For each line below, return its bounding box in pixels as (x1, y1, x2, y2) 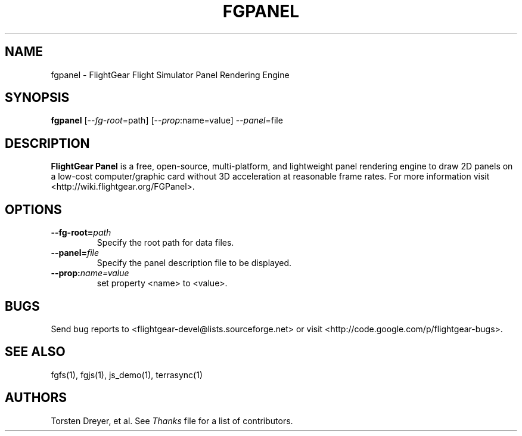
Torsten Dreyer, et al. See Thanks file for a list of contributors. (51, 415, 293, 426)
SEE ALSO (5, 344, 66, 360)
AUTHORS (5, 390, 67, 406)
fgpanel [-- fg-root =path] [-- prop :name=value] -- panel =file (51, 115, 283, 126)
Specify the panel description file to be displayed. (97, 258, 292, 268)
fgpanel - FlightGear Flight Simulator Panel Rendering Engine (51, 69, 290, 80)
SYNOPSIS (5, 90, 70, 106)
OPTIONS (5, 202, 62, 217)
